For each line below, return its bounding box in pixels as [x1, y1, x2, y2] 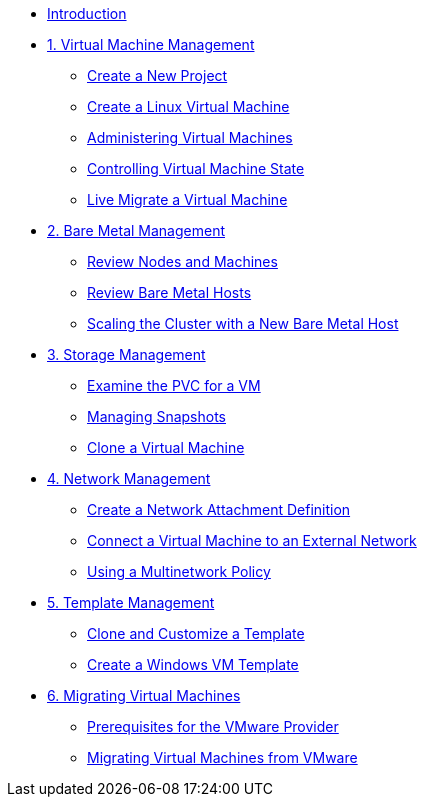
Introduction [47, 5, 127, 22]
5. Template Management [47, 594, 215, 611]
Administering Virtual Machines [87, 129, 293, 146]
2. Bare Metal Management [47, 222, 225, 239]
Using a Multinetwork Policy [87, 563, 271, 580]
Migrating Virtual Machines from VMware [87, 749, 358, 766]
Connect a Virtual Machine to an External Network [87, 532, 417, 549]
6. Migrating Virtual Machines [47, 687, 241, 704]
